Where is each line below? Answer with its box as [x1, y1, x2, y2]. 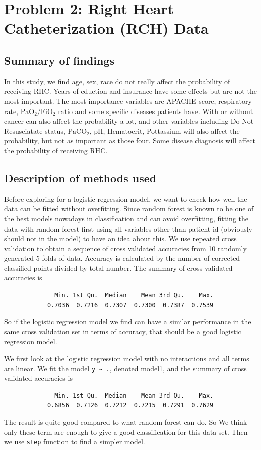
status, [45, 125, 66, 136]
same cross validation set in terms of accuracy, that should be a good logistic [4, 326, 241, 336]
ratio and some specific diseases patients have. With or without [58, 105, 253, 116]
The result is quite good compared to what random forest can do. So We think [4, 417, 247, 427]
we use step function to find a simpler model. [4, 436, 145, 447]
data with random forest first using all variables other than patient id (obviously [4, 223, 252, 234]
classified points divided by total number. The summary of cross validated [4, 262, 233, 273]
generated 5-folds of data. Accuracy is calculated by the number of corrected [4, 253, 240, 263]
